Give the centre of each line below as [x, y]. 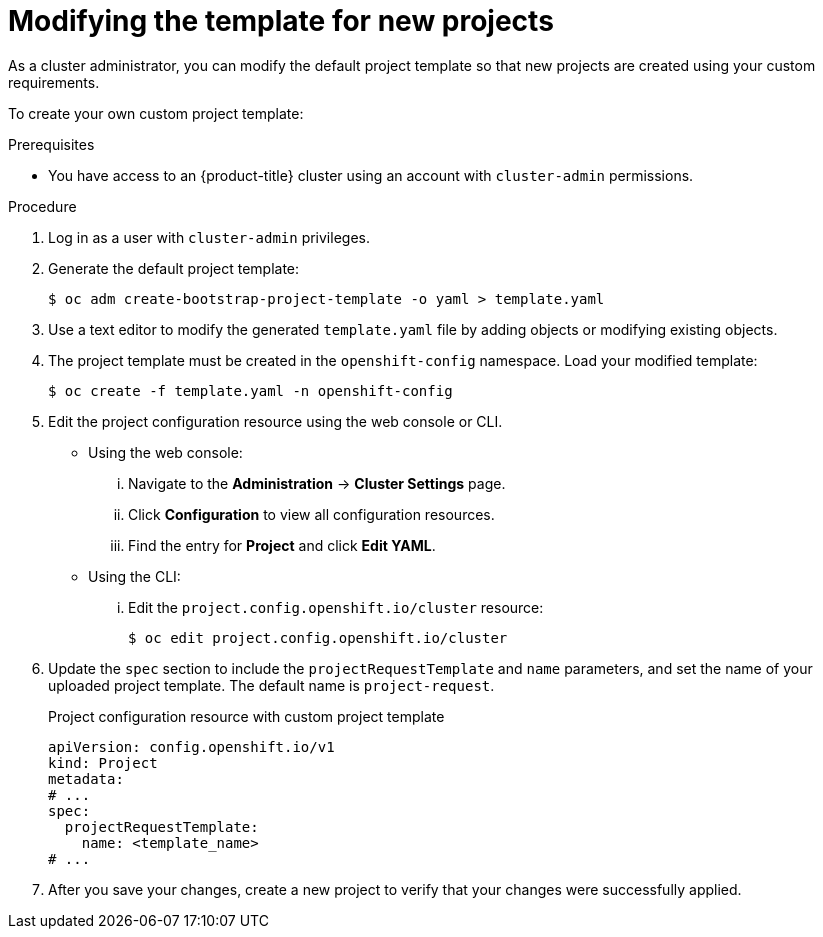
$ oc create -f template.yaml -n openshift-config [250, 390]
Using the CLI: [134, 576]
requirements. [54, 82]
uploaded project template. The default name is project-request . [271, 685]
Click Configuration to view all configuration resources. [311, 514]
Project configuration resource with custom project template [246, 716]
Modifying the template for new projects [281, 21]
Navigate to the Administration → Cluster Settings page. [317, 483]
